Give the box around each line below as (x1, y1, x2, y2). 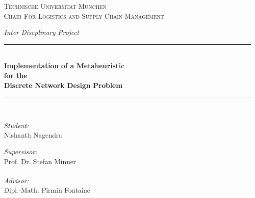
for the (4, 70, 27, 80)
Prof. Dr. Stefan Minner (4, 156, 76, 166)
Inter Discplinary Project (4, 27, 79, 37)
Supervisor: (4, 146, 37, 156)
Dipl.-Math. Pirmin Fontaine (4, 185, 91, 195)
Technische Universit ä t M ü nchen (4, 1, 106, 11)
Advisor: (4, 175, 29, 185)
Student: (4, 120, 29, 130)
